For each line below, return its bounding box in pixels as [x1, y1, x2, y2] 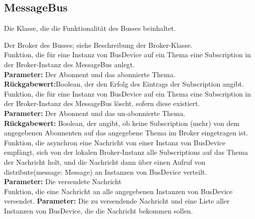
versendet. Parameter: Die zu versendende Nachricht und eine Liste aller [4, 196, 230, 206]
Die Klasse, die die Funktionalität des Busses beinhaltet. [4, 23, 176, 33]
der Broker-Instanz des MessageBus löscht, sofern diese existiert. [4, 98, 200, 109]
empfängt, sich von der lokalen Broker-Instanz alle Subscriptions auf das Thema [4, 147, 248, 157]
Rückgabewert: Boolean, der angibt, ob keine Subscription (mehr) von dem [4, 117, 240, 128]
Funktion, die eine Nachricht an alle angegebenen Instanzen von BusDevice [4, 186, 233, 196]
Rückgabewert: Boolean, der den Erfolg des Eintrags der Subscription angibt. [4, 79, 244, 89]
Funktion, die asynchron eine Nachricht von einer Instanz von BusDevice [4, 137, 226, 147]
